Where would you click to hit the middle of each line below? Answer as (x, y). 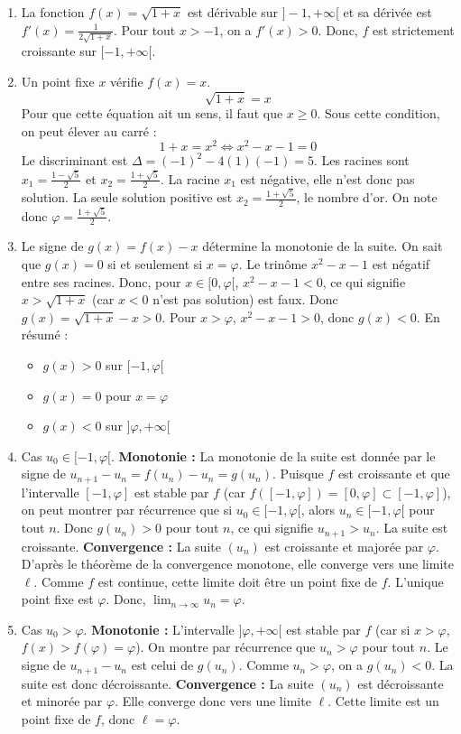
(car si (393, 629)
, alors (318, 510)
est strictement (413, 29)
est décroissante (401, 683)
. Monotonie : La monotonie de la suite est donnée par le (273, 455)
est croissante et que (394, 474)
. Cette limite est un (383, 701)
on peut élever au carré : (89, 130)
